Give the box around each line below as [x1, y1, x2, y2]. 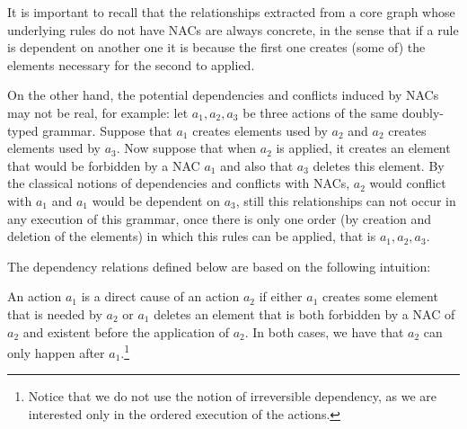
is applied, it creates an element [276, 139, 451, 157]
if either [259, 287, 303, 306]
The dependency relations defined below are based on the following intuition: [7, 256, 431, 275]
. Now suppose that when [116, 139, 257, 157]
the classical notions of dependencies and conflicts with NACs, [7, 174, 350, 192]
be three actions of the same [242, 103, 399, 121]
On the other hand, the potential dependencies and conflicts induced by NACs [7, 85, 439, 104]
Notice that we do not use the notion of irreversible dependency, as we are [28, 387, 436, 406]
